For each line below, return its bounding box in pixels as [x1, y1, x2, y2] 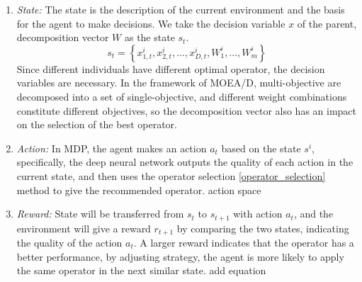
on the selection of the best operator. [16, 117, 177, 132]
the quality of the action [16, 235, 123, 250]
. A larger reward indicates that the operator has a [133, 235, 354, 250]
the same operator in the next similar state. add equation [16, 263, 266, 278]
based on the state [221, 140, 301, 155]
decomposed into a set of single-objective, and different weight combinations [16, 89, 347, 103]
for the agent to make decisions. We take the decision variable [16, 16, 285, 30]
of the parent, [297, 16, 357, 30]
